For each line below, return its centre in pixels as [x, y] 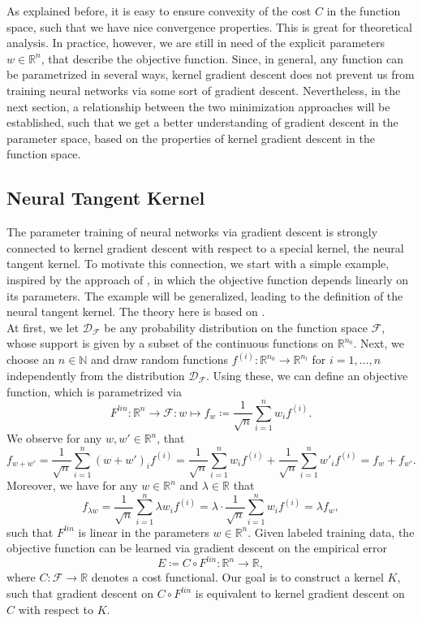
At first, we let [43, 327]
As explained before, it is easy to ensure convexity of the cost [159, 11]
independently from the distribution [96, 375]
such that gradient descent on [80, 593]
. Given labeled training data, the [331, 532]
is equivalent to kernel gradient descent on [300, 593]
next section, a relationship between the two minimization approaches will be [198, 106]
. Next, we [379, 343]
